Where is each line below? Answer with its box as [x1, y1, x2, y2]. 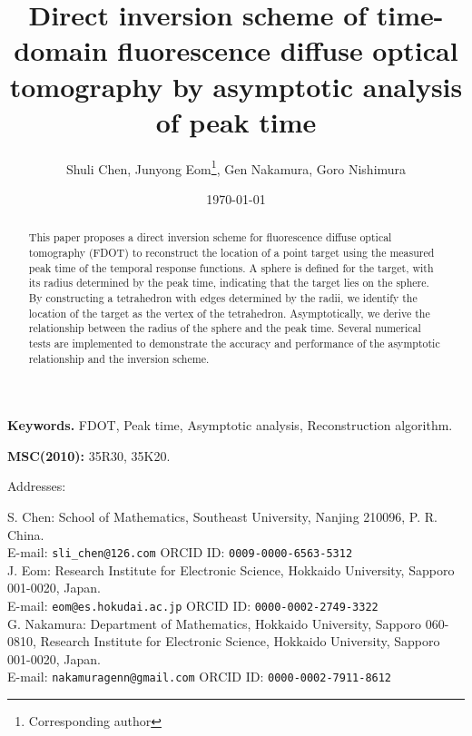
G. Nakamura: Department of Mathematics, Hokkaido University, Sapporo [7, 613, 422, 633]
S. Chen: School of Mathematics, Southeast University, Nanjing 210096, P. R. [7, 507, 438, 526]
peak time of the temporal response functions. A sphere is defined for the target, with [28, 260, 434, 275]
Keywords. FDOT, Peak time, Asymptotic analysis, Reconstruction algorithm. [7, 416, 453, 435]
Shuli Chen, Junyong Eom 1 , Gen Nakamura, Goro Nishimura [65, 156, 407, 178]
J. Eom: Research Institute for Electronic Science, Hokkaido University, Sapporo [7, 560, 455, 579]
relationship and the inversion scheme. [28, 350, 210, 366]
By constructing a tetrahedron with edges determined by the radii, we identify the [28, 289, 418, 305]
